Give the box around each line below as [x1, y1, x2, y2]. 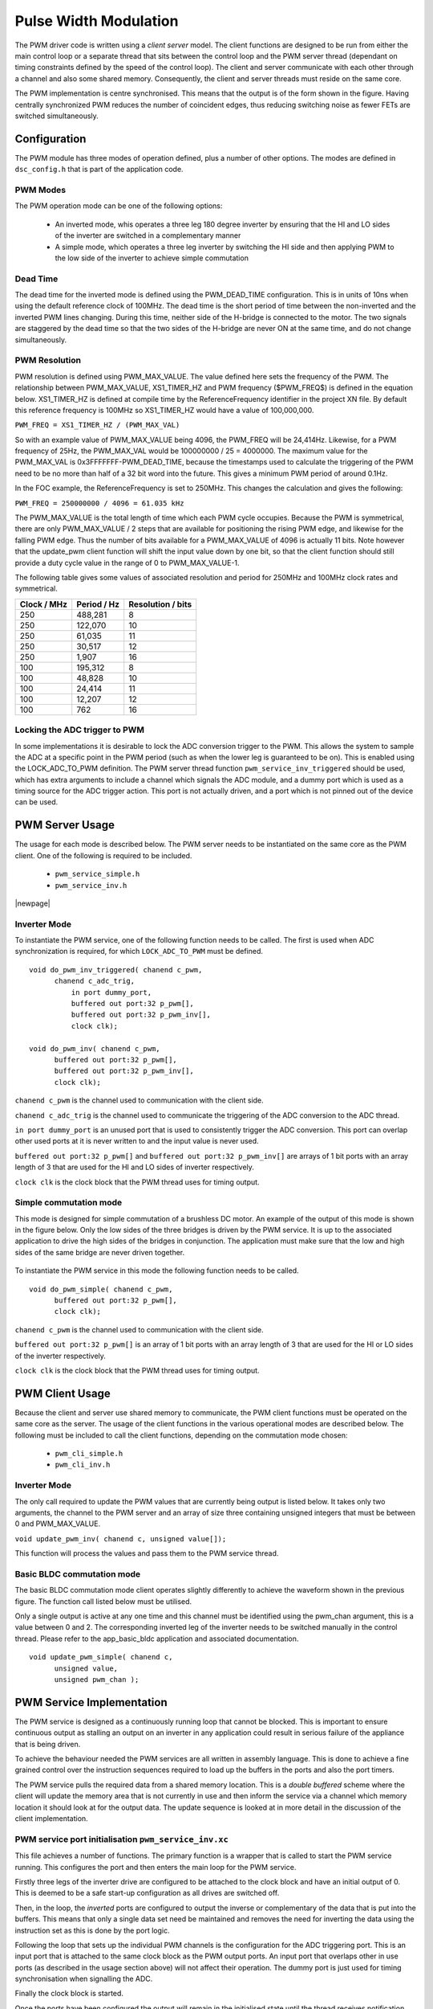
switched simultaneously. [14, 111, 99, 121]
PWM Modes [14, 184, 67, 195]
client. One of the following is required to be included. [14, 850, 192, 860]
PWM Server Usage [14, 818, 115, 832]
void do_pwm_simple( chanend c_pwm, [29, 1284, 173, 1294]
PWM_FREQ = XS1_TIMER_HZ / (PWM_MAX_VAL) [14, 420, 180, 430]
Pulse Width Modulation [14, 12, 179, 30]
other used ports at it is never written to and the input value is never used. [14, 1136, 260, 1146]
